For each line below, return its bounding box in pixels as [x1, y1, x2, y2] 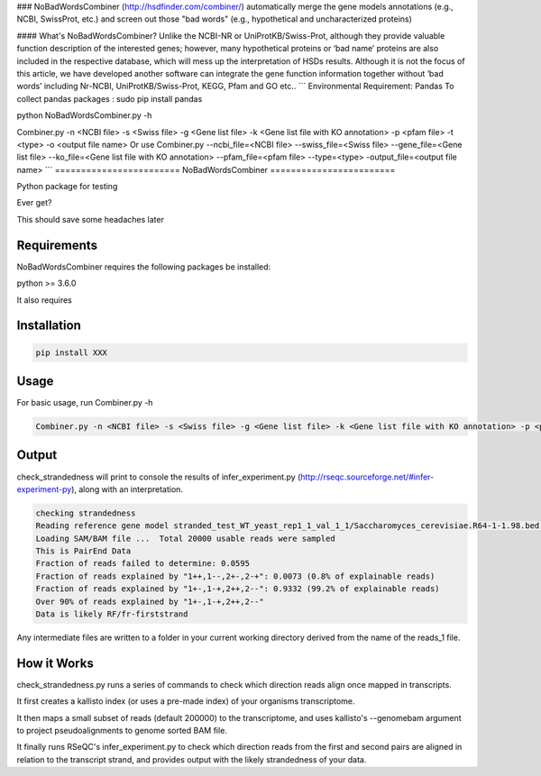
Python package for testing [16, 181, 118, 192]
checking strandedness [35, 507, 136, 518]
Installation [16, 318, 81, 333]
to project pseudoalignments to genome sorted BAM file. [16, 726, 227, 736]
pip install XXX [35, 347, 108, 358]
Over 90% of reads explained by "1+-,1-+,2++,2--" [35, 596, 265, 607]
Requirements [16, 237, 98, 252]
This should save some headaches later [16, 214, 164, 224]
